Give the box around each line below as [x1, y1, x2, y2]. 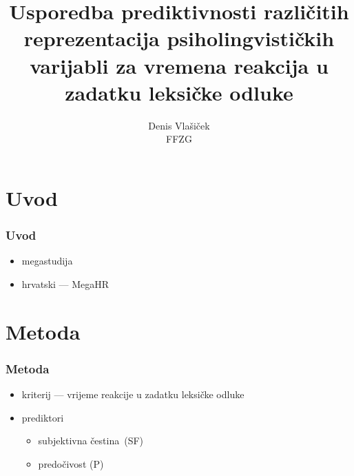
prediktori [21, 410, 64, 424]
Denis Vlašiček [148, 118, 210, 132]
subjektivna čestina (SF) [38, 433, 144, 448]
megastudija [21, 253, 73, 268]
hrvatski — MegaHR [21, 276, 110, 291]
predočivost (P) [38, 456, 104, 470]
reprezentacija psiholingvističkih [23, 24, 335, 52]
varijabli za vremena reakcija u [30, 51, 329, 79]
